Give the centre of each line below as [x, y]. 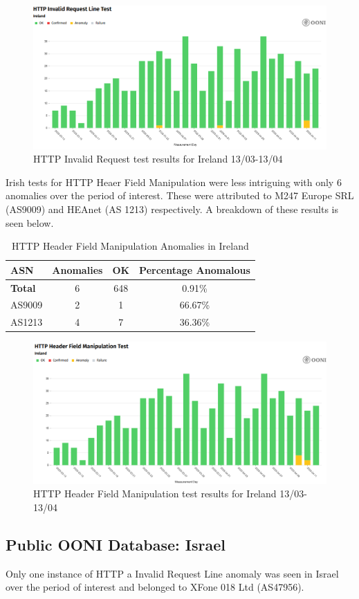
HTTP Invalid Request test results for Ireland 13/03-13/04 [158, 159]
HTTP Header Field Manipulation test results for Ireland [155, 494]
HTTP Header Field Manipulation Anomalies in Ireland [130, 246]
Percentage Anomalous [195, 269]
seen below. [30, 222]
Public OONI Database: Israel [116, 544]
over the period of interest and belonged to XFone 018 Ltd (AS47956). [155, 587]
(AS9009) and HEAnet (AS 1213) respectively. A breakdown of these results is [172, 209]
